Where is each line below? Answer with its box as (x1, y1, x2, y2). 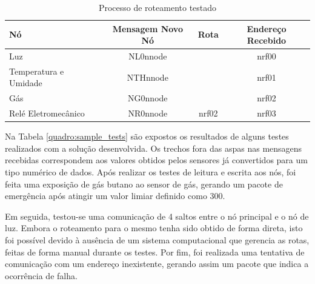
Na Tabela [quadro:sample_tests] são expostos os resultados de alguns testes (5, 130, 289, 143)
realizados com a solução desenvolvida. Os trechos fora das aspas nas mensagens (5, 141, 302, 154)
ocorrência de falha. (5, 269, 78, 282)
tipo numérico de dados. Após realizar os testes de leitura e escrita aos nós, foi (5, 166, 296, 178)
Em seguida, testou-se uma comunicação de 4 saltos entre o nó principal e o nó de (5, 209, 309, 222)
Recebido (247, 34, 287, 47)
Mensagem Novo (112, 22, 183, 35)
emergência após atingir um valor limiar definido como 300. (5, 189, 225, 202)
